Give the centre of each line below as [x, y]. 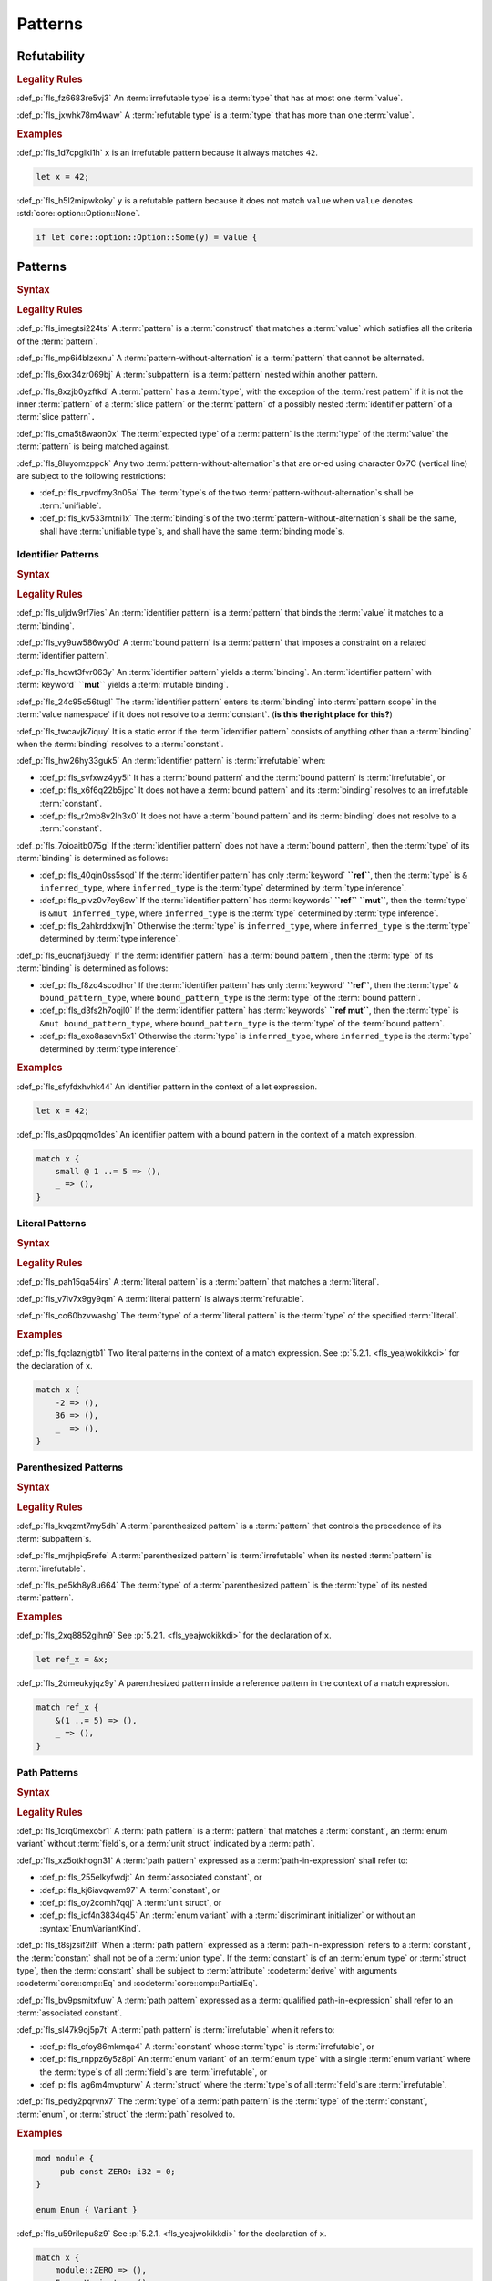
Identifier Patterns [58, 555]
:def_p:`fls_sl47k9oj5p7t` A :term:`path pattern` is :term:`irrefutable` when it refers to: [176, 2029]
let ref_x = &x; [72, 1660]
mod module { [65, 2159]
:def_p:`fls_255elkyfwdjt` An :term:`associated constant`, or [151, 1877]
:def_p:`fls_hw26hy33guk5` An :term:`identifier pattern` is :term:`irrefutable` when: [171, 761]
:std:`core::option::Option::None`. [79, 214]
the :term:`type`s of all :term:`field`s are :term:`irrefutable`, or [154, 2072]
